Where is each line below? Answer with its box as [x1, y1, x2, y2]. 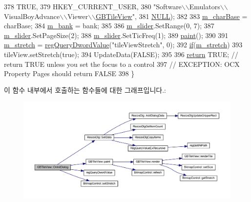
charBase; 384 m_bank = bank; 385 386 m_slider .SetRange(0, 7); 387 [4, 20, 214, 31]
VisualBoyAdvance [4, 11, 60, 21]
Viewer [67, 11, 88, 21]
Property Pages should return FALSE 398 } [4, 68, 135, 79]
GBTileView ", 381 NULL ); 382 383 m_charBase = [96, 11, 248, 21]
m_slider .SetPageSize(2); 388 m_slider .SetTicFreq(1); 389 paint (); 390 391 [4, 30, 229, 40]
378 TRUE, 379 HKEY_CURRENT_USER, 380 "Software [4, 1, 182, 11]
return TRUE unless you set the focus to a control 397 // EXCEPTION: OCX [4, 59, 240, 69]
